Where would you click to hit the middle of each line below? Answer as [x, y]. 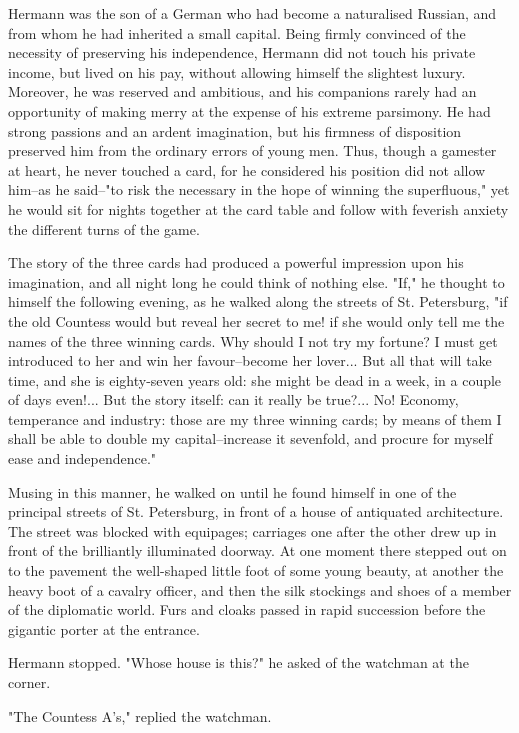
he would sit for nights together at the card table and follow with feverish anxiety [258, 208]
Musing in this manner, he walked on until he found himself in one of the [232, 491]
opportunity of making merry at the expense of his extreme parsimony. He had [249, 110]
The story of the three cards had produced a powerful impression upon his [236, 262]
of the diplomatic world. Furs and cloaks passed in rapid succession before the [247, 609]
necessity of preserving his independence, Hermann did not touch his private [242, 52]
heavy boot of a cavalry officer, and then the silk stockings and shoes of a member [260, 589]
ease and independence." [82, 458]
